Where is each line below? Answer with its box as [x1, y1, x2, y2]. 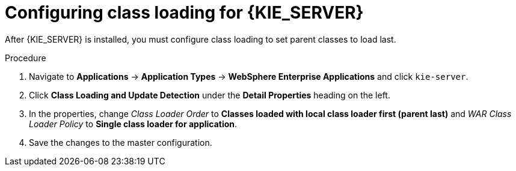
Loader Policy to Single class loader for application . [29, 118, 238, 129]
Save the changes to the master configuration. [29, 137, 212, 148]
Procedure [5, 52, 46, 63]
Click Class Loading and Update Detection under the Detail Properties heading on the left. [29, 89, 390, 100]
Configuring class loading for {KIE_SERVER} [5, 2, 364, 23]
